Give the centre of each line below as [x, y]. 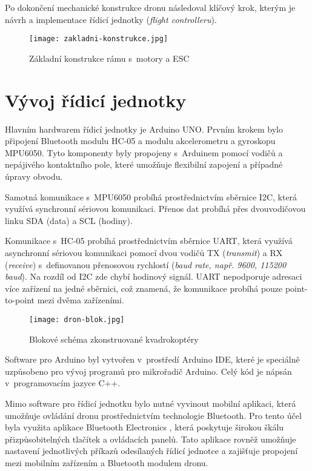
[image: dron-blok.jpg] [77, 319]
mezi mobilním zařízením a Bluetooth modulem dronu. [107, 462]
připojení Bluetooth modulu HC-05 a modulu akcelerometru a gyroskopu [140, 141]
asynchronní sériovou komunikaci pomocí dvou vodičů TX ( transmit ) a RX [144, 252]
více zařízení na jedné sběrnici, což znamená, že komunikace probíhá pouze [144, 288]
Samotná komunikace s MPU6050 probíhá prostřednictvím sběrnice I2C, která [151, 196]
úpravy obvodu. [34, 176]
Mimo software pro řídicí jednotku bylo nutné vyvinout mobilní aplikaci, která [151, 403]
